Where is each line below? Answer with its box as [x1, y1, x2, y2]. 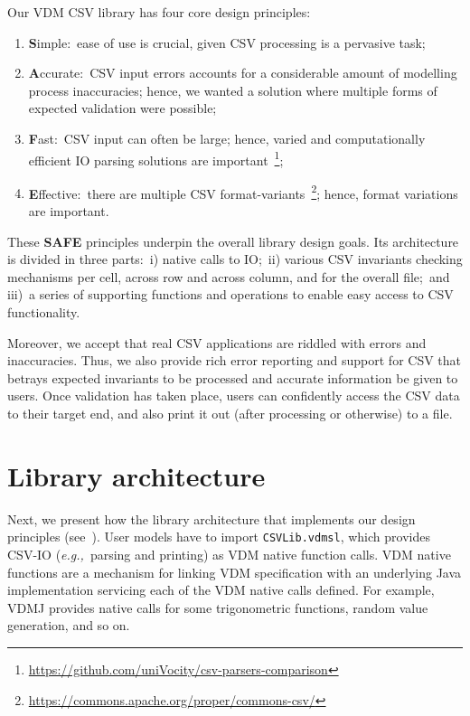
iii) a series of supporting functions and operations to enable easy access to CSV [7, 285, 454, 304]
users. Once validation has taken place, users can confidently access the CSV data [7, 386, 460, 405]
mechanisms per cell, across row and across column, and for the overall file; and [7, 267, 450, 286]
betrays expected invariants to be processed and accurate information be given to [7, 368, 458, 387]
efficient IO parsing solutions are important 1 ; [28, 147, 284, 169]
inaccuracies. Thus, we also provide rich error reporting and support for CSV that [7, 351, 462, 370]
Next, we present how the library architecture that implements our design [7, 509, 416, 528]
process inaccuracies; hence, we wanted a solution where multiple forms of [28, 80, 437, 99]
